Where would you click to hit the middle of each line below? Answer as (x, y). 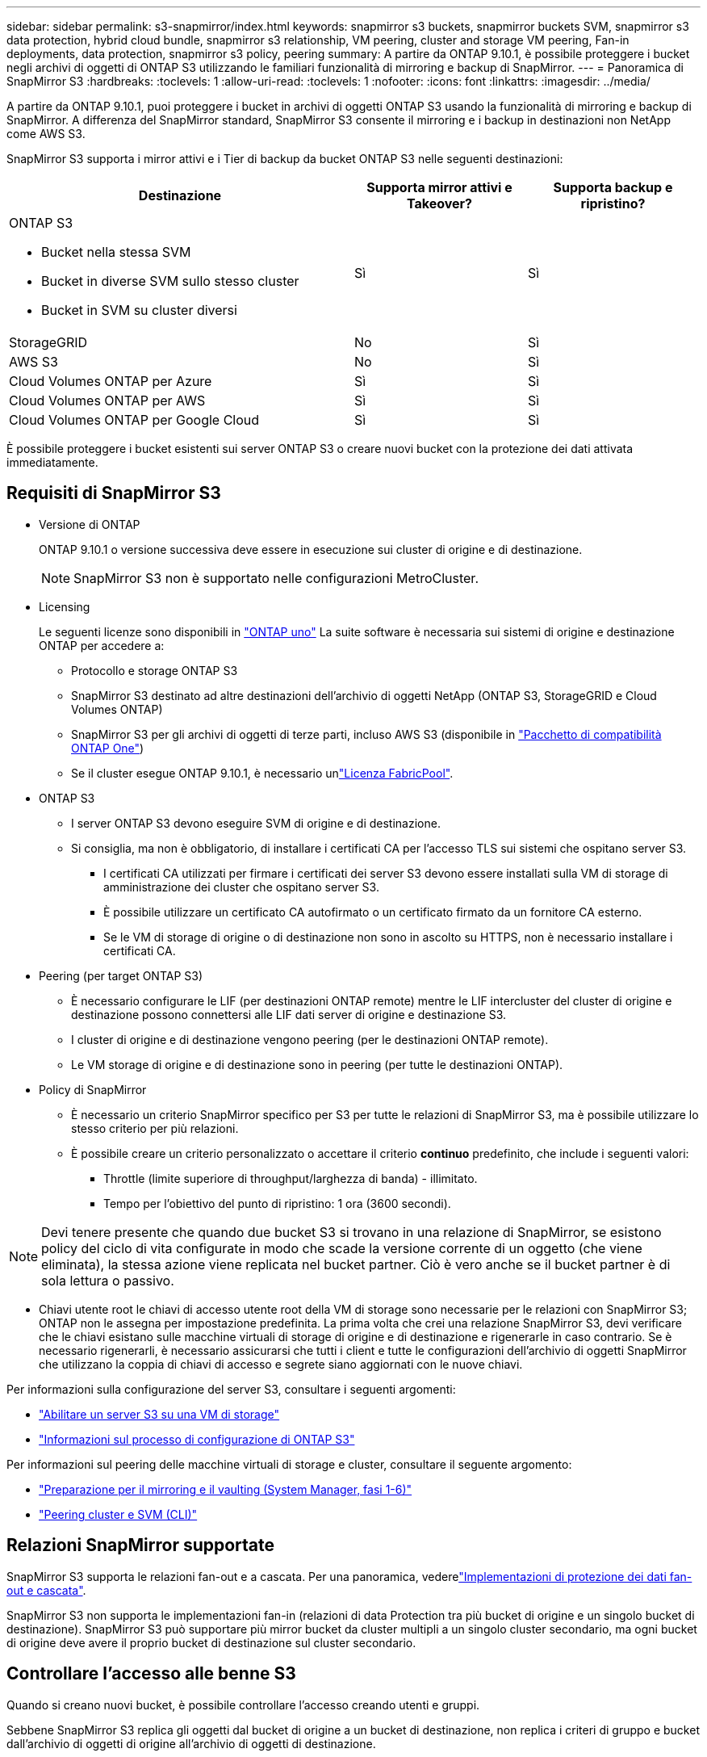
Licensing (65, 606)
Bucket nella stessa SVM (116, 252)
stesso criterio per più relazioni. (155, 1128)
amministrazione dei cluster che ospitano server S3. (241, 887)
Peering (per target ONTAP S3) (121, 975)
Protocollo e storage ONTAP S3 (155, 670)
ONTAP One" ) (108, 748)
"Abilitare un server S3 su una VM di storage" (159, 1414)
